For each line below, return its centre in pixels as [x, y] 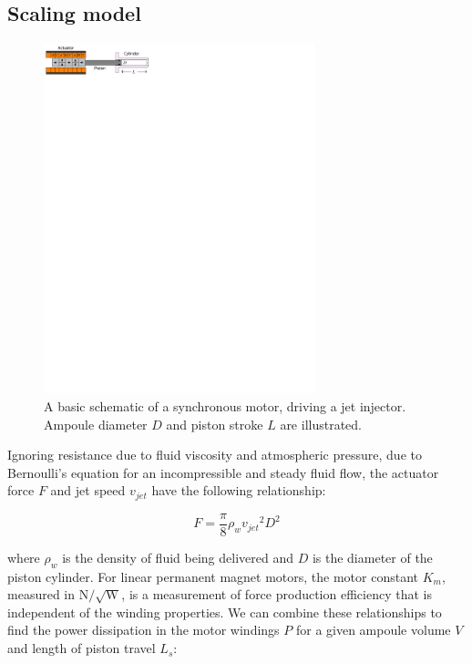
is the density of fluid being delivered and [178, 557]
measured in [41, 594]
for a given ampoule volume [373, 630]
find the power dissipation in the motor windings [144, 630]
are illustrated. [321, 424]
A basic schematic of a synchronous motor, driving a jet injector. [225, 406]
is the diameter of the [372, 557]
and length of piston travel [82, 648]
